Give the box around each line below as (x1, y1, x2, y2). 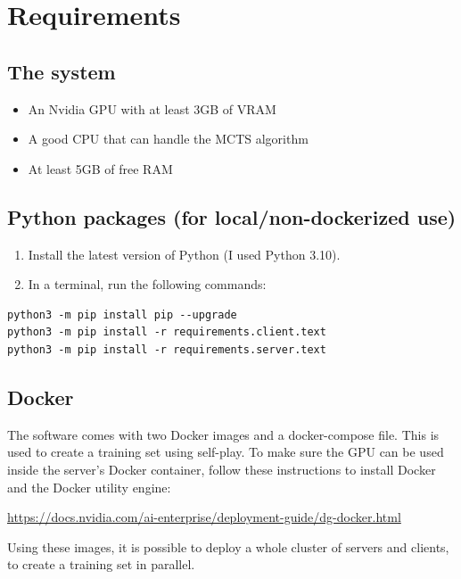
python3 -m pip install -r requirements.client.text (7, 326, 326, 339)
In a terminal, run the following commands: (28, 275, 267, 294)
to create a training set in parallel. (7, 555, 195, 574)
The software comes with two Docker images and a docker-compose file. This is (7, 425, 440, 443)
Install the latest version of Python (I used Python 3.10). (28, 244, 341, 263)
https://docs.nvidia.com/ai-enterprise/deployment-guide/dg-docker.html (7, 508, 401, 526)
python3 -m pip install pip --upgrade (7, 308, 237, 321)
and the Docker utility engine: (7, 477, 171, 496)
